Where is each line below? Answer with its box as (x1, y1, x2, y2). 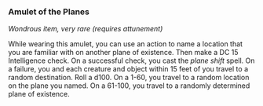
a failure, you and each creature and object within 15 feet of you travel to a (8, 64, 249, 74)
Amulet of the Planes (8, 6, 90, 17)
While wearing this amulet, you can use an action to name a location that (8, 39, 243, 49)
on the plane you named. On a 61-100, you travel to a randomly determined (8, 81, 250, 90)
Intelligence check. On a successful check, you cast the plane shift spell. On (8, 56, 255, 65)
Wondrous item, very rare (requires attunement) (8, 24, 163, 34)
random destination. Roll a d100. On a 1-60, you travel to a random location (8, 73, 250, 82)
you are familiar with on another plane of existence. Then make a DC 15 (8, 48, 239, 57)
